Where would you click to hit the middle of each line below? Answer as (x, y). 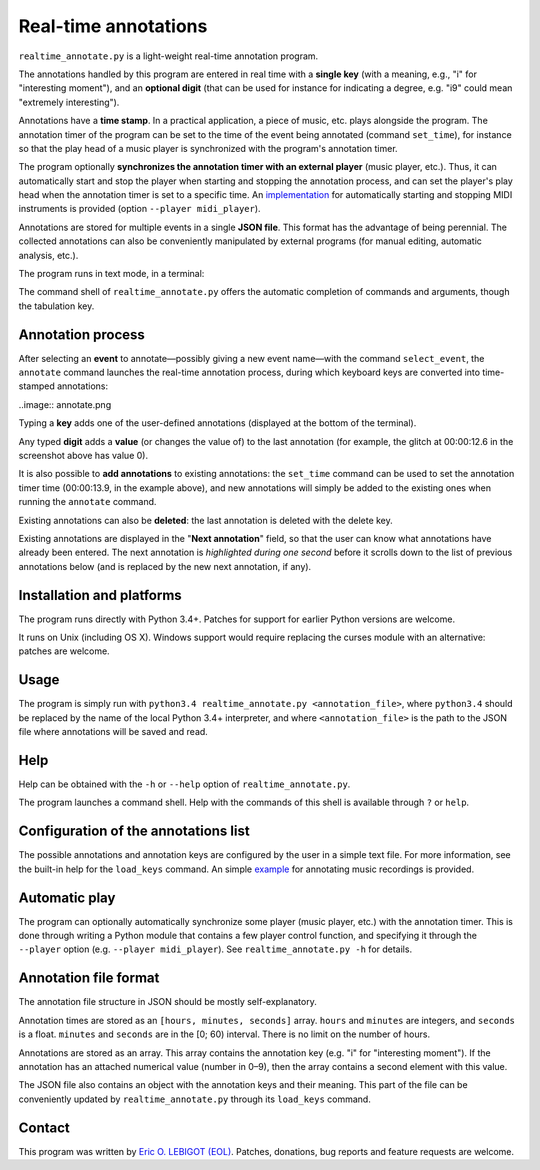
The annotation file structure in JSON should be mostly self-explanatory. (167, 1002)
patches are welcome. (64, 651)
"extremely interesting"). (69, 102)
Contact (44, 1127)
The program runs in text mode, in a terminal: (111, 274)
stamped (36, 386)
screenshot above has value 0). (83, 456)
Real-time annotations (113, 26)
